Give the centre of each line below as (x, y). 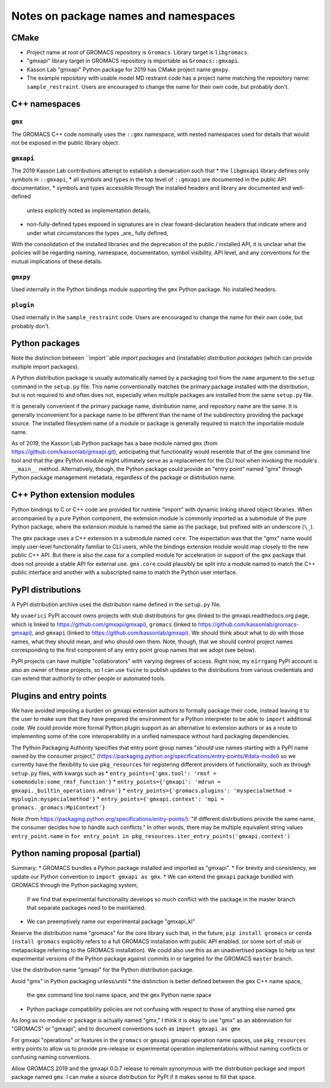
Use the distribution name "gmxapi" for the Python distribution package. (103, 970)
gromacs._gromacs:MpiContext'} (58, 808)
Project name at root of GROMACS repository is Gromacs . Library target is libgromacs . (138, 53)
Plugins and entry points (59, 696)
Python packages (46, 343)
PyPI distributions (46, 590)
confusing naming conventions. (51, 1057)
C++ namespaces (46, 104)
